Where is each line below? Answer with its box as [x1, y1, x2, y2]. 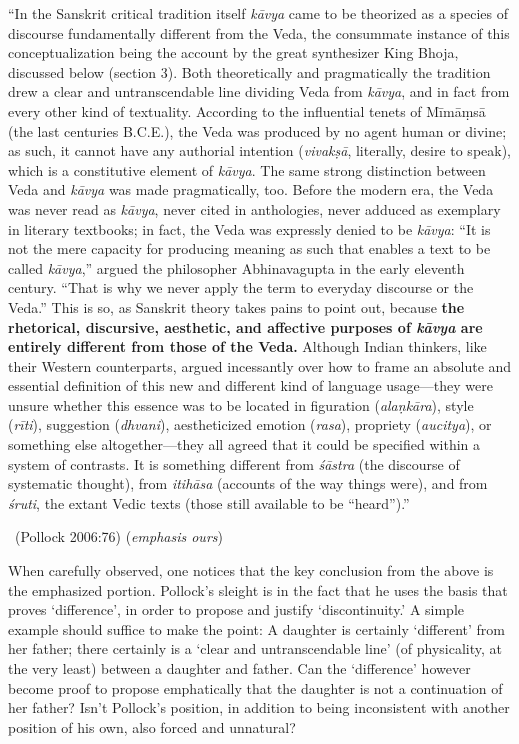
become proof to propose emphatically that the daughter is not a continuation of [8, 677, 503, 698]
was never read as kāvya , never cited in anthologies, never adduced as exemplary [8, 198, 501, 219]
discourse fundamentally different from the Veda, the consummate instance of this [8, 22, 510, 43]
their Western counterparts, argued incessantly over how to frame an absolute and [8, 355, 512, 376]
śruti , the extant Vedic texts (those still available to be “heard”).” [8, 492, 410, 513]
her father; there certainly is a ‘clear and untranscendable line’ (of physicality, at [8, 638, 503, 659]
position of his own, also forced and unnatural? [8, 716, 296, 737]
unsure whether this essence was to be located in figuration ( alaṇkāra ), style [8, 394, 474, 415]
